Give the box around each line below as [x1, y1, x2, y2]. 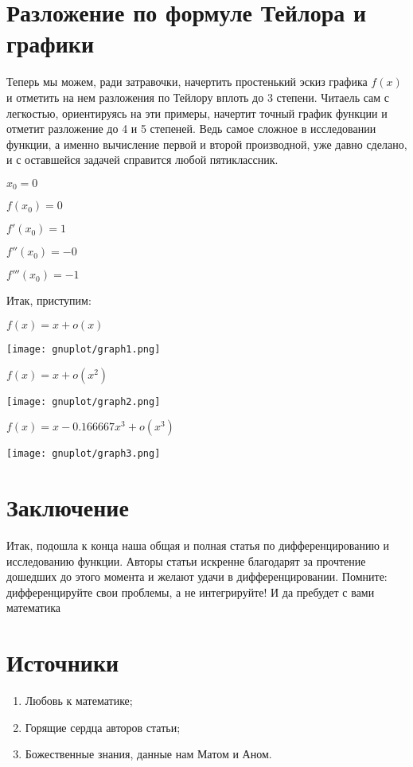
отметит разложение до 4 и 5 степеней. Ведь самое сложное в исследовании [6, 120, 376, 137]
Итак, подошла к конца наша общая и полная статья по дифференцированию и [6, 537, 390, 554]
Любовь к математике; [25, 692, 133, 709]
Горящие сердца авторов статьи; [25, 718, 181, 735]
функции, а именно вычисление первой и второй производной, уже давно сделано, [6, 135, 407, 152]
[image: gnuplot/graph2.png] [6, 395, 161, 407]
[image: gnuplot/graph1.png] [6, 343, 161, 355]
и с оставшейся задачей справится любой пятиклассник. [6, 151, 279, 168]
